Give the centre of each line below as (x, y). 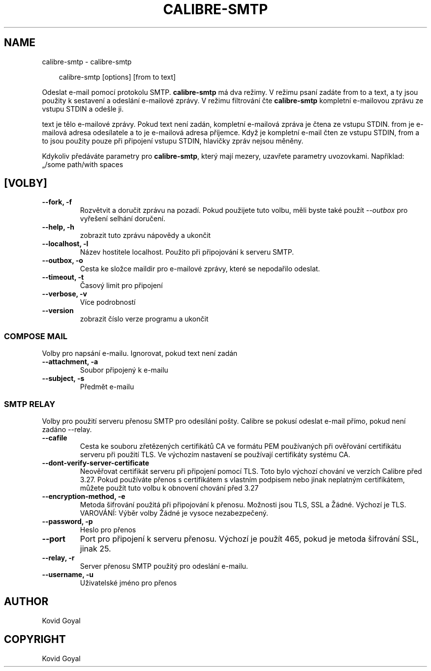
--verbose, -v (64, 294)
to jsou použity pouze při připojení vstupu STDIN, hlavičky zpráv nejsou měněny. (173, 141)
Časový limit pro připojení (121, 286)
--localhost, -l (65, 244)
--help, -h (58, 227)
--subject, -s (63, 379)
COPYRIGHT (35, 640)
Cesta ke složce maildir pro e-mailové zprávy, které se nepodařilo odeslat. (200, 269)
